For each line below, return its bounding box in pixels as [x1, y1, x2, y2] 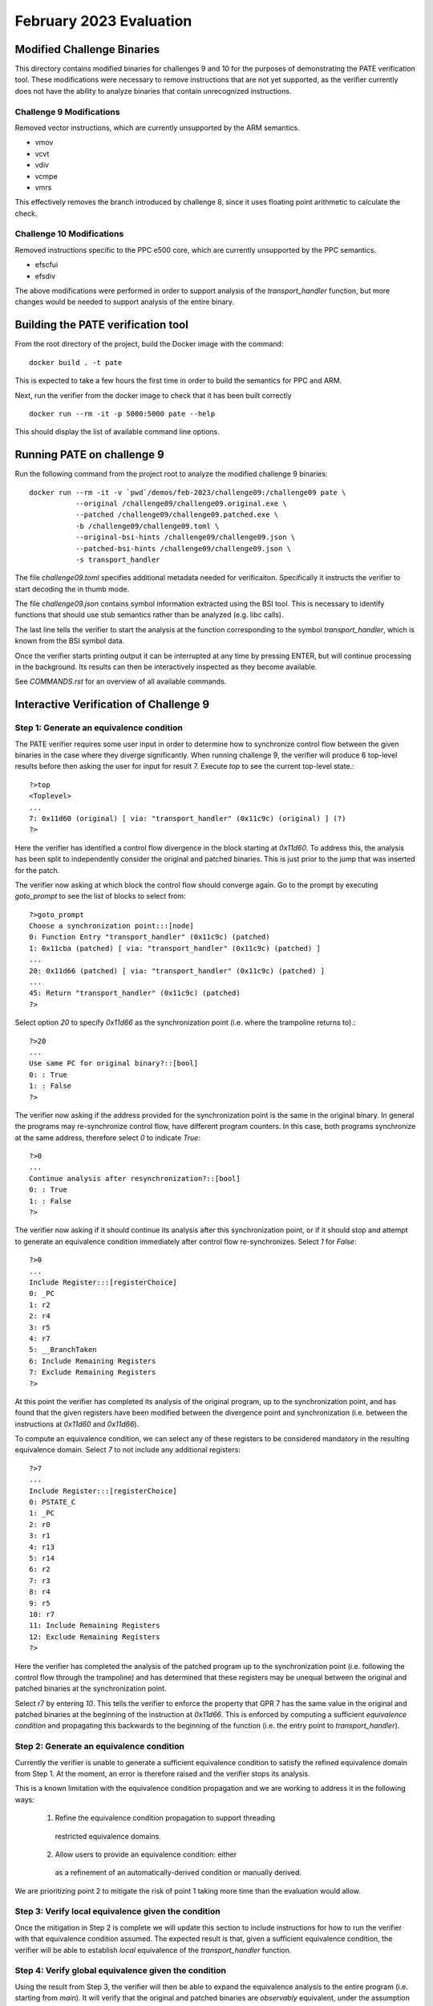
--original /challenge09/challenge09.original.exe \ [75, 498, 288, 508]
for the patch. [14, 865, 60, 875]
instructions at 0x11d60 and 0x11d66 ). [14, 1419, 140, 1428]
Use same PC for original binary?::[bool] [29, 1059, 199, 1068]
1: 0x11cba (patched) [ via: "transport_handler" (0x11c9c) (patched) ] [29, 944, 321, 952]
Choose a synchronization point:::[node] [29, 921, 194, 931]
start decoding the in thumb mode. [14, 584, 130, 594]
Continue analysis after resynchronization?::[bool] [29, 1174, 241, 1183]
